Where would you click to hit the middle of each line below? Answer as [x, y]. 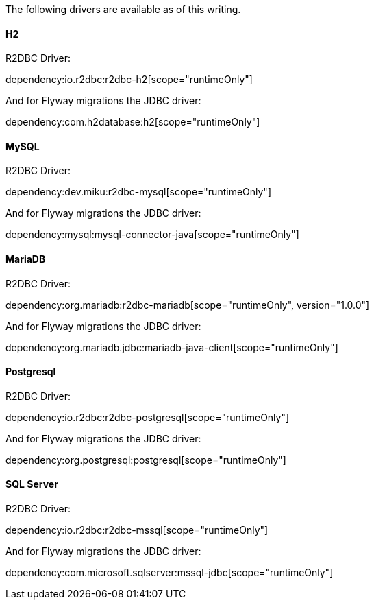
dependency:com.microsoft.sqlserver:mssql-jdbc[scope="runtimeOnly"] [170, 573]
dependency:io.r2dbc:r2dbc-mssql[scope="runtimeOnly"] [137, 530]
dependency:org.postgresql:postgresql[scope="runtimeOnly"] [146, 460]
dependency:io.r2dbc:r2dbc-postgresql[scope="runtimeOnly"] [148, 417]
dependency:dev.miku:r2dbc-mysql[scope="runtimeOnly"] [138, 192]
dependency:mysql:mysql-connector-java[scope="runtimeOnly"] [152, 235]
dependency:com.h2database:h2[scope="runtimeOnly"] [133, 122]
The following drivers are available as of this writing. [123, 9]
